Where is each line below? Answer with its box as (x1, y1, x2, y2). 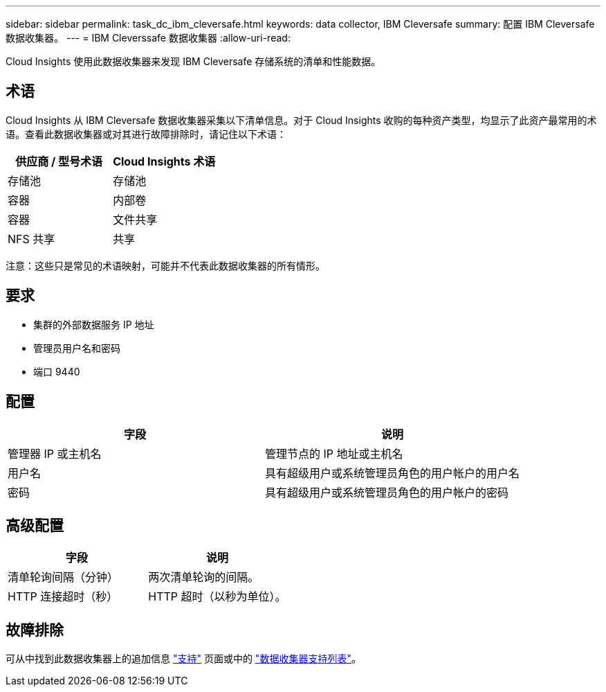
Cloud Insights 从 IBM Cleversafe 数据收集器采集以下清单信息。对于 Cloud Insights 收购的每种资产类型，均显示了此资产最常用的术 (6, 114, 597, 126)
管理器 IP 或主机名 (8, 446, 102, 461)
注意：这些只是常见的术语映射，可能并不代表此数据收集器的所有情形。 (6, 259, 325, 272)
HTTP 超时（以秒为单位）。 (148, 589, 286, 604)
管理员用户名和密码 (33, 341, 120, 354)
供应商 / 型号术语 (15, 154, 102, 168)
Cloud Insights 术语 (113, 154, 216, 168)
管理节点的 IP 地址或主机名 (265, 446, 403, 461)
